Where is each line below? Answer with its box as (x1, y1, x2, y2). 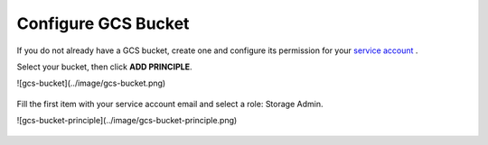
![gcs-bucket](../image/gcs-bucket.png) (16, 77, 166, 89)
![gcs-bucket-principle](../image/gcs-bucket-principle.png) (16, 115, 238, 126)
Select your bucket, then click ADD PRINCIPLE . (16, 61, 192, 72)
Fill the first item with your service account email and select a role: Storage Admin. (16, 98, 324, 109)
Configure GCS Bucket (16, 14, 190, 33)
